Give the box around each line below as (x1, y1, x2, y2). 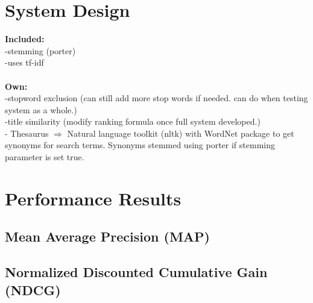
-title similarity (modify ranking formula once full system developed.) (5, 115, 261, 128)
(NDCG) (5, 280, 61, 299)
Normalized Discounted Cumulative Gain (5, 263, 268, 281)
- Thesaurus (5, 127, 49, 139)
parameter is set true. (5, 151, 84, 163)
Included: (5, 33, 45, 45)
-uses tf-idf (5, 56, 44, 69)
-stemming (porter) (5, 44, 76, 57)
